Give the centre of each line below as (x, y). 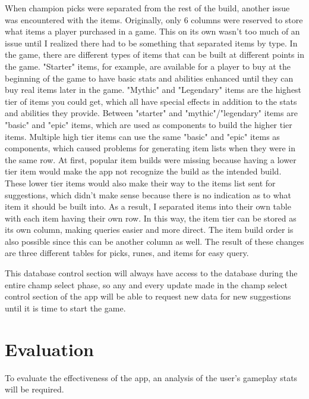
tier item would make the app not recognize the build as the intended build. (143, 171)
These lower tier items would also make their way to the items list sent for (140, 183)
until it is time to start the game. (65, 308)
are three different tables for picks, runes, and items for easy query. (127, 253)
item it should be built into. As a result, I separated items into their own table (148, 206)
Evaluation (49, 349)
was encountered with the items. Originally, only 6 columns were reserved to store (154, 19)
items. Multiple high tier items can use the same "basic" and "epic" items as (142, 136)
